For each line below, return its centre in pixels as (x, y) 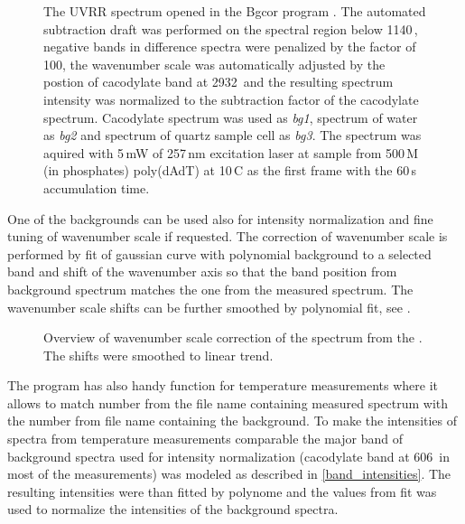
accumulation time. (97, 187)
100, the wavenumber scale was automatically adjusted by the (214, 64)
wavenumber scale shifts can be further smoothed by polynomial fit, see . (209, 307)
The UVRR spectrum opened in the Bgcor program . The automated (235, 11)
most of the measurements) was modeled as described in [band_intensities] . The (229, 474)
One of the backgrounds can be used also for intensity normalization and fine (220, 218)
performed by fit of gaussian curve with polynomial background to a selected (219, 253)
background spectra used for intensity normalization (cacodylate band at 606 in (229, 456)
